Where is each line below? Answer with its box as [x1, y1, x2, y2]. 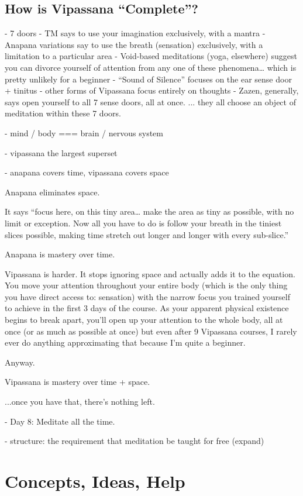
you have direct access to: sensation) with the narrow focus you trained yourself [5, 290, 290, 302]
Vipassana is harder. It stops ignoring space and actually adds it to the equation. [5, 267, 295, 280]
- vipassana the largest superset [5, 146, 118, 159]
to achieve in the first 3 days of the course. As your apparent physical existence [5, 302, 289, 314]
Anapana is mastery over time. [5, 248, 115, 260]
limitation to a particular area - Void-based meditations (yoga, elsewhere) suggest [5, 50, 297, 62]
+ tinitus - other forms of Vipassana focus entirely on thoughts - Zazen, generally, [5, 84, 299, 97]
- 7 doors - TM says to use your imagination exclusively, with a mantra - [5, 27, 266, 39]
